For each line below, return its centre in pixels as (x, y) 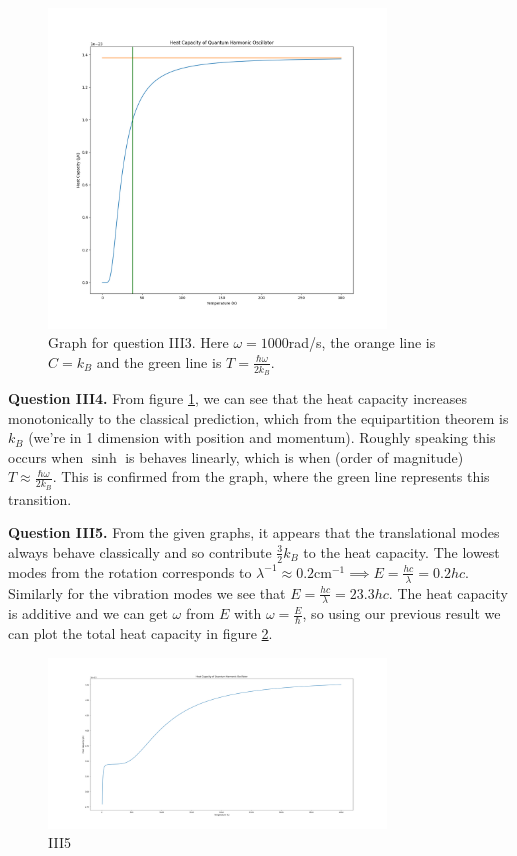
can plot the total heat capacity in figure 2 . (140, 633)
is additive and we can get (88, 613)
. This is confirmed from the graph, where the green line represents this (271, 476)
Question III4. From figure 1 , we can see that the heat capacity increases (238, 398)
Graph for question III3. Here (138, 342)
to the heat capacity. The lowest (401, 551)
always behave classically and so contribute (140, 551)
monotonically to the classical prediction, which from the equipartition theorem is (258, 417)
